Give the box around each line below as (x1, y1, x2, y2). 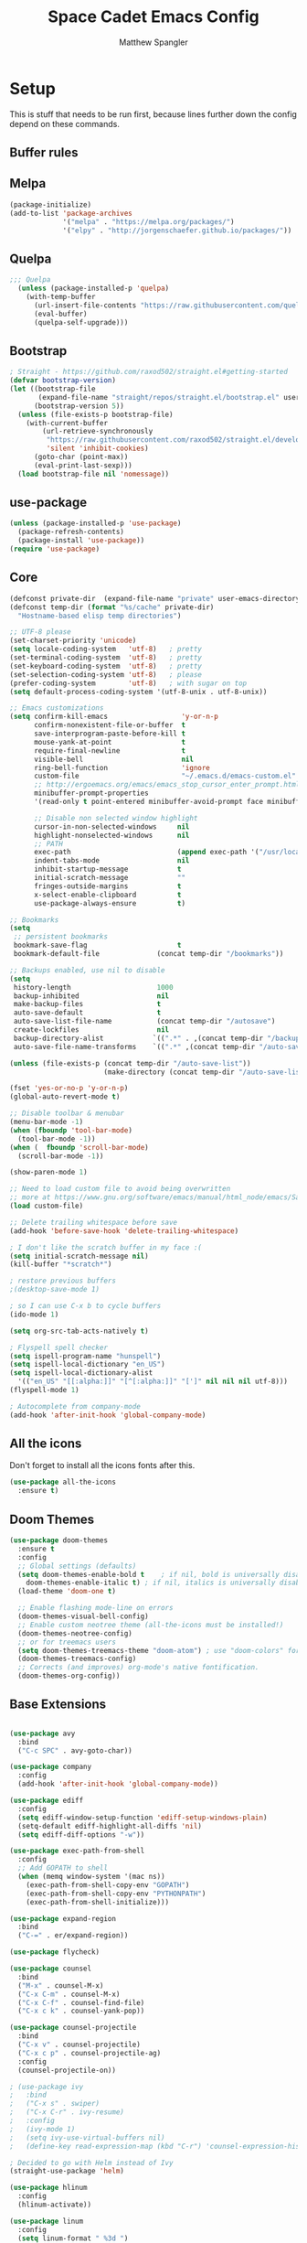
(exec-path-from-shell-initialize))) (26, 1897, 170, 1906)
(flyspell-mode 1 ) (9, 1386, 79, 1395)
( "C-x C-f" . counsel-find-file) (17, 1998, 145, 2007)
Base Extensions (9, 1697, 107, 1712)
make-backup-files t (13, 1000, 162, 1009)
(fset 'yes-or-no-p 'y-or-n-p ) (9, 1084, 129, 1093)
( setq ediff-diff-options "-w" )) (17, 1830, 145, 1840)
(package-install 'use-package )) (17, 536, 145, 545)
